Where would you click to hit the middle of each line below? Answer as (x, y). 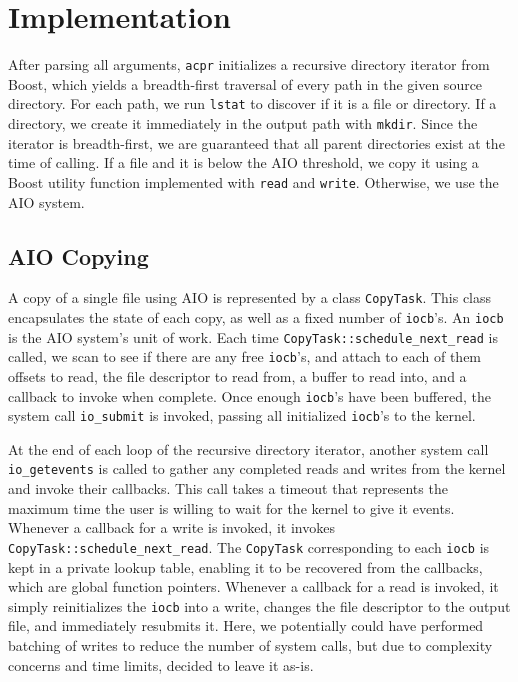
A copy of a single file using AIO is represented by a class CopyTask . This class (250, 297)
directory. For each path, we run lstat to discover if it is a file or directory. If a (252, 103)
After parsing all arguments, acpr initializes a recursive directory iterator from (249, 64)
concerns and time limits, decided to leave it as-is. (161, 664)
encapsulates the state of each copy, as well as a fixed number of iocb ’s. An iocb (256, 316)
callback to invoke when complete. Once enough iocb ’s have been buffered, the (249, 395)
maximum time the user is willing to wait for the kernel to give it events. (231, 507)
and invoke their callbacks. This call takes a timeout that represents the (228, 488)
